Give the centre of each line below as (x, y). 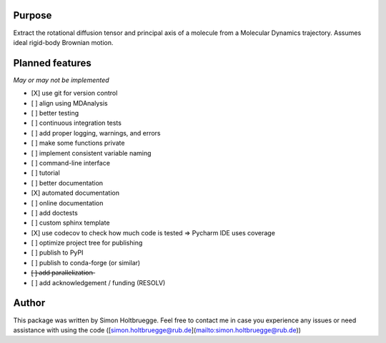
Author (29, 303)
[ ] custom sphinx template (70, 223)
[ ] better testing (55, 113)
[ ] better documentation (67, 183)
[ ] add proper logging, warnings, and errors (96, 133)
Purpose (33, 15)
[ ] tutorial (45, 173)
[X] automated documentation (75, 193)
